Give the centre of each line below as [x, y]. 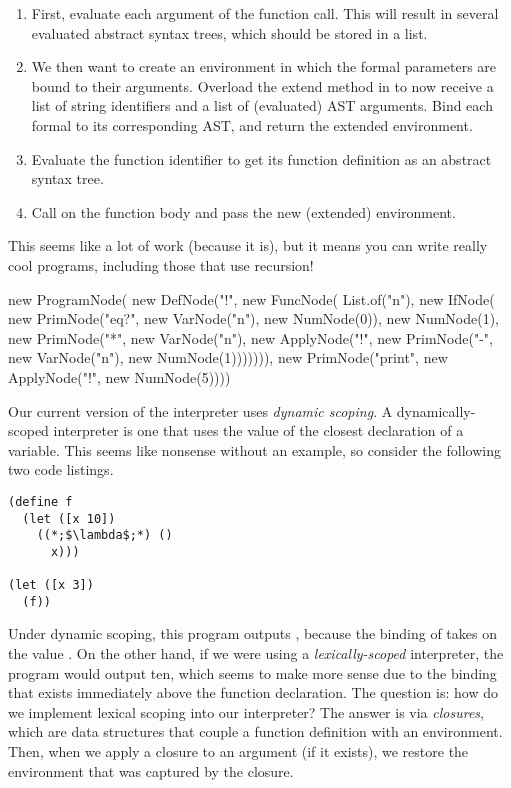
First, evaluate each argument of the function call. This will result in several [265, 13]
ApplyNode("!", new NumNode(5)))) [119, 376]
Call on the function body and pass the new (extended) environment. [243, 211]
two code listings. [61, 469]
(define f [40, 501]
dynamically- [436, 410]
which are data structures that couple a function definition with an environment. [255, 731]
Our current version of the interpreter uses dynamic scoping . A [200, 410]
